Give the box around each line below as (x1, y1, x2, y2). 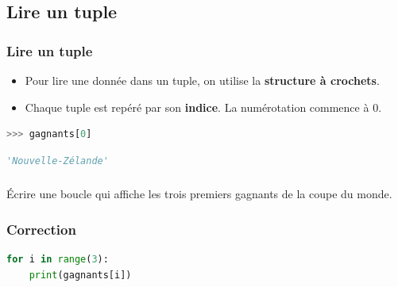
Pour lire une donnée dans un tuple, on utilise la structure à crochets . (25, 72, 380, 88)
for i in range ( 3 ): (6, 254, 109, 266)
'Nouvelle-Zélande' (6, 155, 109, 166)
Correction (6, 219, 76, 239)
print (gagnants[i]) (29, 269, 132, 281)
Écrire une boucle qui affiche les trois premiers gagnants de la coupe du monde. (6, 186, 392, 202)
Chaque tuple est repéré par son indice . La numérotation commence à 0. (25, 98, 382, 115)
